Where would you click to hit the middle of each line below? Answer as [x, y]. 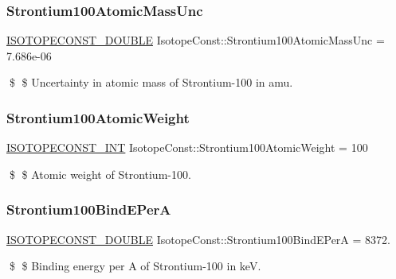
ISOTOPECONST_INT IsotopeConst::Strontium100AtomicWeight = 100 [187, 147]
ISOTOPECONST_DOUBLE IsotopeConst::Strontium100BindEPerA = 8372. [198, 239]
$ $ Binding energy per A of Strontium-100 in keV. [135, 266]
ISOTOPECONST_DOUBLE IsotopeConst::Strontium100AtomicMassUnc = [196, 40]
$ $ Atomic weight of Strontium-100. [100, 174]
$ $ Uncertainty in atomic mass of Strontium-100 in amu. [151, 82]
